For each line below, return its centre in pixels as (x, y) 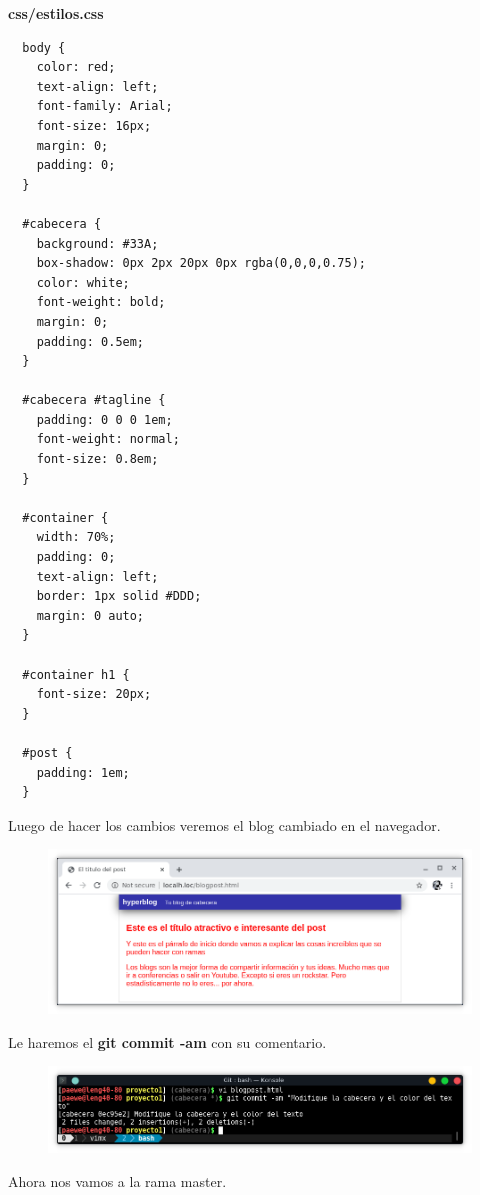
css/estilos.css (56, 13)
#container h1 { (76, 674)
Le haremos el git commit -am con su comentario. (167, 1041)
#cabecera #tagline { (94, 400)
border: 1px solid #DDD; (119, 596)
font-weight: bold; (101, 302)
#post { (47, 752)
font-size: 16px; (94, 125)
